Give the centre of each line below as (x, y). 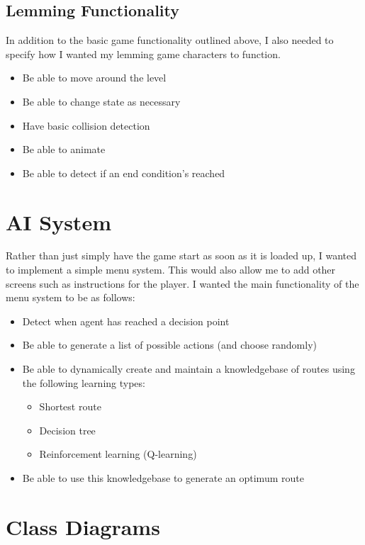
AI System (58, 221)
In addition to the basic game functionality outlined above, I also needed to (170, 40)
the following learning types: (84, 382)
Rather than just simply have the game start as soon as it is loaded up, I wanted (181, 255)
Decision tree (67, 430)
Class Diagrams (83, 526)
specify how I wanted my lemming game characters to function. (143, 54)
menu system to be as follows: (71, 297)
